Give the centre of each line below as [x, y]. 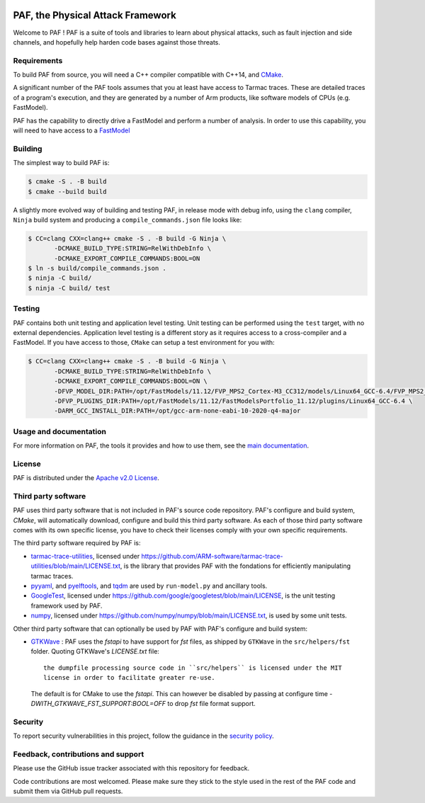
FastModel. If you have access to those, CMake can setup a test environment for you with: [144, 343]
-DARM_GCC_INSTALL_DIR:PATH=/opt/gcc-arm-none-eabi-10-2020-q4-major [177, 411]
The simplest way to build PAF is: [61, 163]
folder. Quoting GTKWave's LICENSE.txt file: [95, 651]
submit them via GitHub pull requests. [68, 791]
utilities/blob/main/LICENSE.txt [75, 566]
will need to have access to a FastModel [72, 130]
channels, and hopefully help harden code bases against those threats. [117, 42]
